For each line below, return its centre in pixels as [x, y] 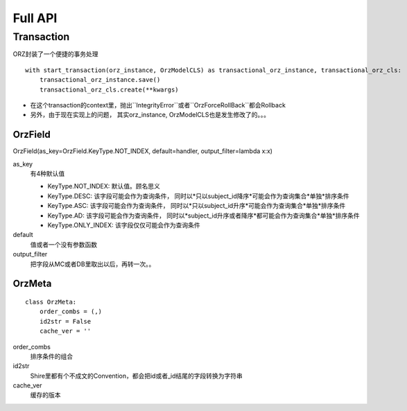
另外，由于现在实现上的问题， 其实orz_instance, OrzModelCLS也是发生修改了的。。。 [150, 115]
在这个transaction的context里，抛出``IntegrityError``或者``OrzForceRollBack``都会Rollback [158, 105]
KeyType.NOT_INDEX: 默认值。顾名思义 [104, 186]
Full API [35, 18]
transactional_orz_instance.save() [100, 80]
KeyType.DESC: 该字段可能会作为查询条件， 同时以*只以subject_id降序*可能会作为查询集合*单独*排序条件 [198, 196]
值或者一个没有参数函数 [63, 244]
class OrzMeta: [51, 302]
